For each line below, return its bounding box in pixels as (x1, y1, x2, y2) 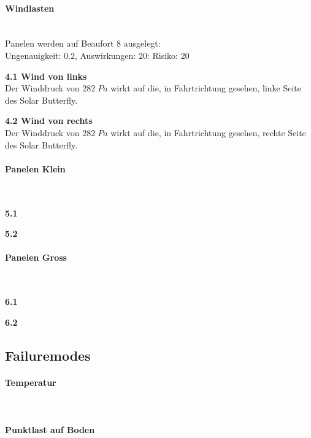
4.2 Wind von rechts (5, 114, 93, 127)
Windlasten (5, 1, 55, 14)
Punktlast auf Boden (5, 423, 95, 436)
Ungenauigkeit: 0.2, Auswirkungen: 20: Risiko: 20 (5, 48, 190, 61)
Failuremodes (5, 345, 91, 364)
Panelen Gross (5, 251, 67, 264)
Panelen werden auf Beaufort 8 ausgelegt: (5, 37, 161, 50)
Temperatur (5, 375, 56, 388)
